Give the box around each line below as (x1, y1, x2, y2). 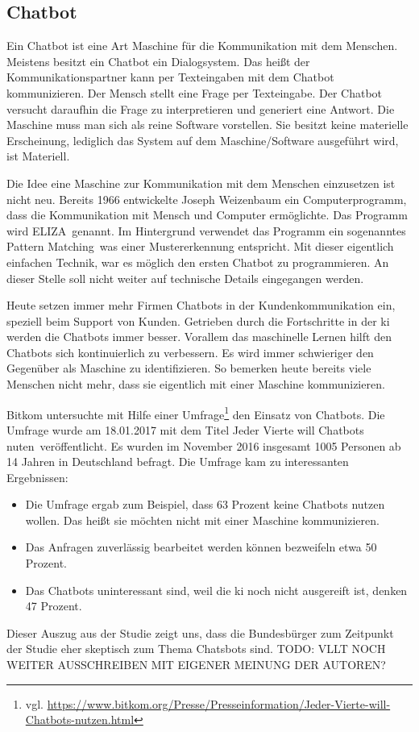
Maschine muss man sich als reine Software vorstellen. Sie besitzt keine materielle (6, 116, 409, 133)
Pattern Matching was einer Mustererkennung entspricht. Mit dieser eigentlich (6, 238, 394, 255)
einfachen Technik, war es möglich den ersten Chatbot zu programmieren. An (6, 253, 389, 270)
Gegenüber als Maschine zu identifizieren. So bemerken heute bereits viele (6, 360, 371, 376)
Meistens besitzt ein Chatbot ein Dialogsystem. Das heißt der (6, 52, 310, 69)
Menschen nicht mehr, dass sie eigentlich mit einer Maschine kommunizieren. (6, 376, 385, 393)
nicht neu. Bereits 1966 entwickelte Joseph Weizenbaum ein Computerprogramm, (6, 190, 407, 207)
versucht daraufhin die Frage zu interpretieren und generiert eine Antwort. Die (6, 100, 395, 117)
